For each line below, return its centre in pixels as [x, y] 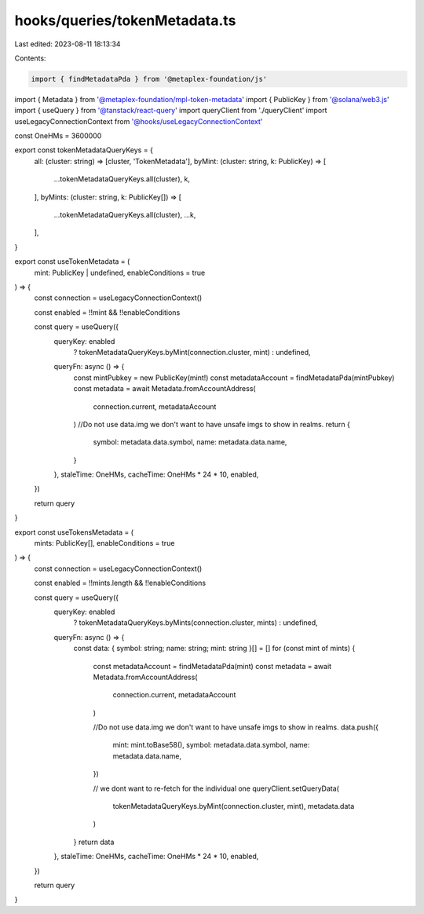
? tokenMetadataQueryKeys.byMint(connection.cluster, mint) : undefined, [192, 352]
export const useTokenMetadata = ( [72, 261]
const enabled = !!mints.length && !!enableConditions [120, 583]
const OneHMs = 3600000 [58, 136]
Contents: [30, 58]
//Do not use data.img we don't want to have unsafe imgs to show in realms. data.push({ [236, 727]
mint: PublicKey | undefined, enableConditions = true [120, 272]
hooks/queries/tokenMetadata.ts [125, 20]
